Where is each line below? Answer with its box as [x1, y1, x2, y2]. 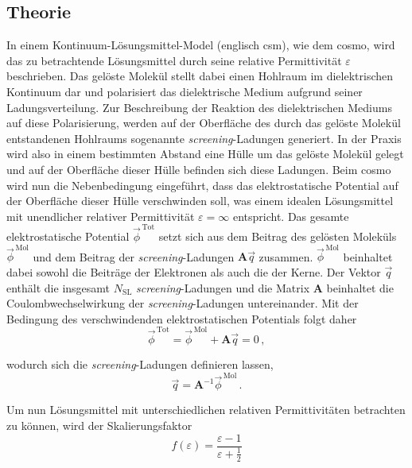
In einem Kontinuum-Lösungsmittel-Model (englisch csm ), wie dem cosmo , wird [6, 37, 395, 53]
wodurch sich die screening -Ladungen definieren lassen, [6, 356, 274, 373]
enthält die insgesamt [6, 279, 111, 296]
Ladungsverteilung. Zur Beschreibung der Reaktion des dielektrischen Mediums [6, 99, 392, 115]
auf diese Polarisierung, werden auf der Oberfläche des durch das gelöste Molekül [6, 114, 401, 131]
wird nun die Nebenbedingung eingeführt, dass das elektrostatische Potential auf [6, 176, 398, 193]
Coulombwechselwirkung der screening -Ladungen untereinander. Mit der [6, 295, 359, 311]
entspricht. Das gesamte [232, 207, 349, 224]
